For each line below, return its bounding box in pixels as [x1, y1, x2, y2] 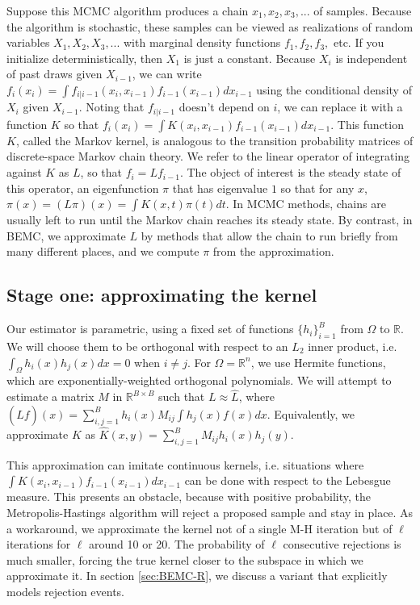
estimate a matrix [6, 388, 94, 405]
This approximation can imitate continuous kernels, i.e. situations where [6, 456, 364, 473]
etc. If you [333, 34, 384, 51]
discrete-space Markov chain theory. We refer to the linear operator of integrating [6, 148, 410, 165]
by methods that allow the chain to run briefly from [141, 227, 398, 244]
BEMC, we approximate [6, 227, 126, 244]
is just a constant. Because [183, 49, 316, 66]
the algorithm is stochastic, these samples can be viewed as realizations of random [6, 18, 414, 35]
